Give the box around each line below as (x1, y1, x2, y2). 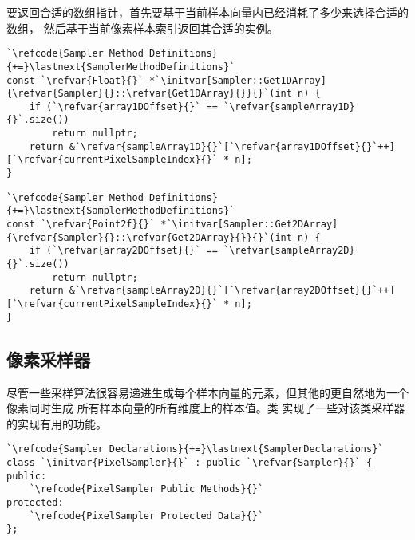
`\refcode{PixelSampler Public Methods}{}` (29, 483, 264, 495)
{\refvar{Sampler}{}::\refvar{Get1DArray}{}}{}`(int (6, 88, 292, 100)
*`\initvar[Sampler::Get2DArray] (160, 219, 338, 231)
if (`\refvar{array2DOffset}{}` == (29, 245, 218, 257)
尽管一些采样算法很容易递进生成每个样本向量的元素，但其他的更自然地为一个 (6, 384, 409, 400)
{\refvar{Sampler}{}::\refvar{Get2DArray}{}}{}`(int (6, 231, 292, 243)
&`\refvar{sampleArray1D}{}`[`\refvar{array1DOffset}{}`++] (69, 140, 395, 152)
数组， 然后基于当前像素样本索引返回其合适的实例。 (6, 19, 279, 36)
